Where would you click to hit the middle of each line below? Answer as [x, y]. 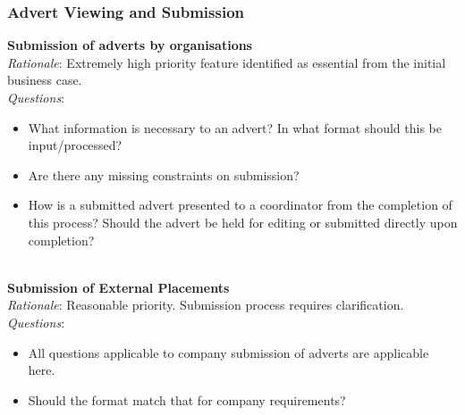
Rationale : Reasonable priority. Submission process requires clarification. [206, 305]
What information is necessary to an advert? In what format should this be [235, 127]
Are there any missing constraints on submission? [164, 174]
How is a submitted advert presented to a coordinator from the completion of [240, 205]
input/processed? [75, 145]
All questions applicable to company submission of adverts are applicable [228, 352]
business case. [45, 80]
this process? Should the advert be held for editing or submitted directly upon [243, 222]
